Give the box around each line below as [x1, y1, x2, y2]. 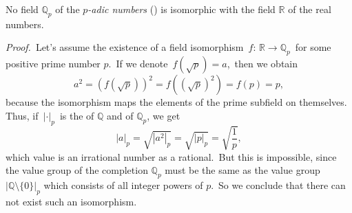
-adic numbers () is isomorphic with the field [87, 2, 276, 16]
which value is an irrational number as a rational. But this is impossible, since [6, 149, 337, 164]
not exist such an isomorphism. [6, 194, 137, 208]
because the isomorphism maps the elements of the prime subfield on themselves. [6, 95, 347, 109]
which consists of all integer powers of [43, 177, 203, 192]
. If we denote [108, 56, 168, 71]
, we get [147, 108, 180, 122]
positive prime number [6, 56, 101, 71]
